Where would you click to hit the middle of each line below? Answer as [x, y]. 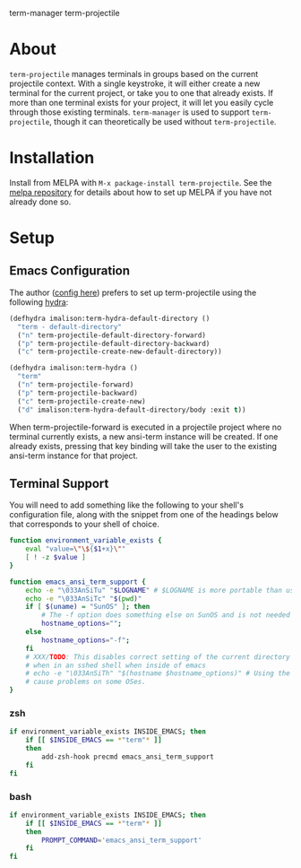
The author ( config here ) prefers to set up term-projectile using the [133, 292]
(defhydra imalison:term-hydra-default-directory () [110, 318]
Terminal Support [59, 483]
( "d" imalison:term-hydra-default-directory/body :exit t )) [132, 410]
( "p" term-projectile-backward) [78, 393]
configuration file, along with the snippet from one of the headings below [144, 515]
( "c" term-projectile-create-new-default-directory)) [120, 352]
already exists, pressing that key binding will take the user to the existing [143, 446]
